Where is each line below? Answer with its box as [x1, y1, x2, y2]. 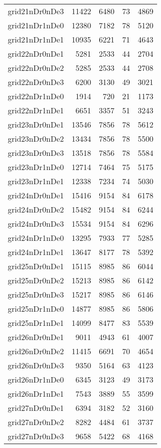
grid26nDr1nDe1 [8, 388, 64, 399]
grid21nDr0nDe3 [8, 5, 64, 17]
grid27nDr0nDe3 [8, 430, 64, 442]
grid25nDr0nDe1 [8, 260, 64, 272]
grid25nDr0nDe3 [8, 289, 64, 300]
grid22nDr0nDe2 [8, 62, 64, 73]
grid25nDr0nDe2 [8, 275, 64, 286]
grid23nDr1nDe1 [8, 175, 64, 187]
